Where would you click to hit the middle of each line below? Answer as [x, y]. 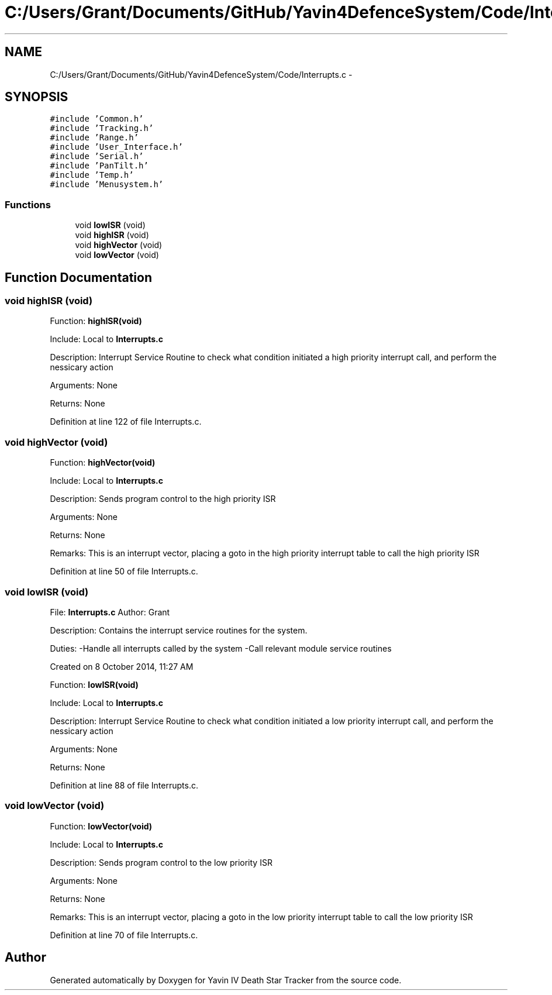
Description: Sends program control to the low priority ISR [161, 862]
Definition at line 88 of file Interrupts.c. [124, 785]
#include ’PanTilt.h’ [99, 166]
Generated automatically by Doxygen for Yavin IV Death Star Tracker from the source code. [226, 980]
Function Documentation [78, 277]
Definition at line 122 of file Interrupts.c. [126, 422]
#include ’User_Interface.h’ [116, 147]
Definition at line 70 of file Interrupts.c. [124, 935]
